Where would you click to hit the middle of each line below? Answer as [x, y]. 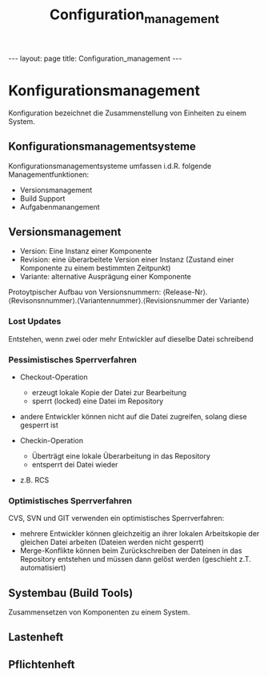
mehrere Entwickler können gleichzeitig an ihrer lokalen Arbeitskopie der [140, 534]
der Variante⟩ [228, 301]
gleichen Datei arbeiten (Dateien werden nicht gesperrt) [112, 543]
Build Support [42, 198]
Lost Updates [35, 322]
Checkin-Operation [52, 440]
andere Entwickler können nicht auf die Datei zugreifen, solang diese [133, 416]
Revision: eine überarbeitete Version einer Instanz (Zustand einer [127, 260]
